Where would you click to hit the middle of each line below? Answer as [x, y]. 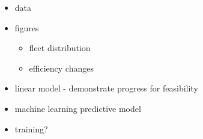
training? [31, 128]
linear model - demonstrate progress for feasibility [106, 88]
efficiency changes [61, 68]
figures [27, 27]
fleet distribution [60, 48]
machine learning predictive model [78, 108]
